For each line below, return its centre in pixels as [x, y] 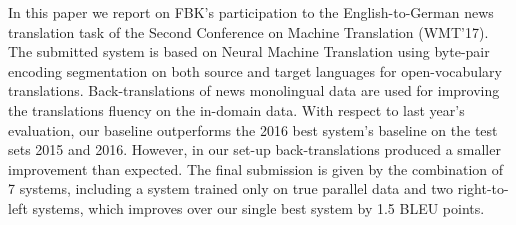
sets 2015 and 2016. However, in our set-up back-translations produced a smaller [254, 149]
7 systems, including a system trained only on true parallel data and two [231, 188]
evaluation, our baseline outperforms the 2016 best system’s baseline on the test [253, 129]
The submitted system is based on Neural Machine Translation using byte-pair [249, 51]
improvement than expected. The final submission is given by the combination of [256, 168]
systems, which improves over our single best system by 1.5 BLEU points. [258, 207]
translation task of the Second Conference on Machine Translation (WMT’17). [248, 31]
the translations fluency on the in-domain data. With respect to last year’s [236, 109]
